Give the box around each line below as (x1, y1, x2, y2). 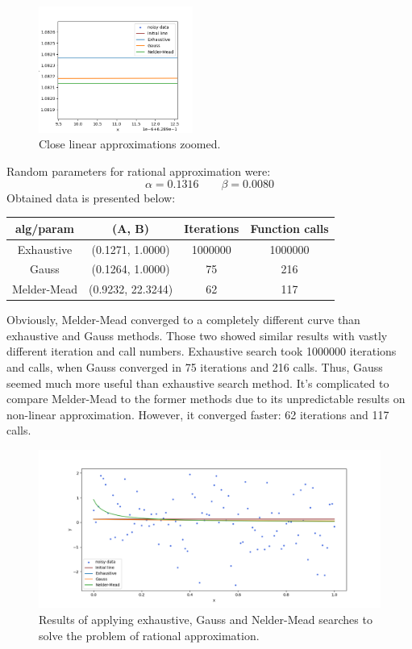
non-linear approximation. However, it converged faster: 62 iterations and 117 (6, 406, 389, 422)
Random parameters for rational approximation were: (6, 162, 271, 179)
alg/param (15, 219, 74, 236)
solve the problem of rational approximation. (39, 626, 260, 643)
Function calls (250, 219, 329, 236)
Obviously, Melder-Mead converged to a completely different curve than (6, 311, 360, 328)
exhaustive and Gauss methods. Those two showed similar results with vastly (6, 327, 388, 343)
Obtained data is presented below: (6, 189, 176, 206)
